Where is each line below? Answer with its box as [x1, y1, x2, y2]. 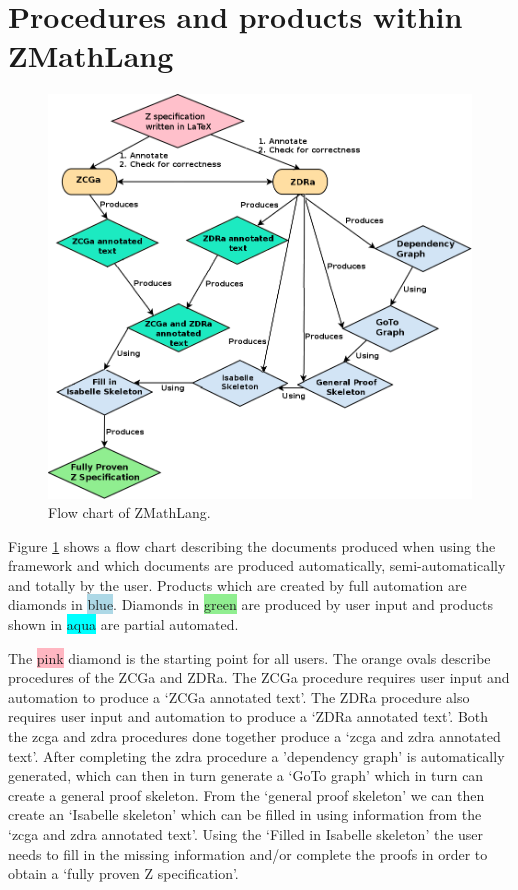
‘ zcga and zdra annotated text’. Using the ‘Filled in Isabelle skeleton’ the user [8, 824, 484, 845]
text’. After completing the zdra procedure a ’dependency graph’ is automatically [8, 745, 505, 766]
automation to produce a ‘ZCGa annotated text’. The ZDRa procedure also [8, 686, 470, 707]
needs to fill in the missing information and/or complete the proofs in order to [8, 843, 488, 864]
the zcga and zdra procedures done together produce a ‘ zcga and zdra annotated [8, 726, 501, 747]
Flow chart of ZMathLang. [48, 502, 211, 523]
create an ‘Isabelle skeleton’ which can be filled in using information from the [8, 804, 482, 825]
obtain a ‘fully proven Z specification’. [8, 863, 239, 884]
